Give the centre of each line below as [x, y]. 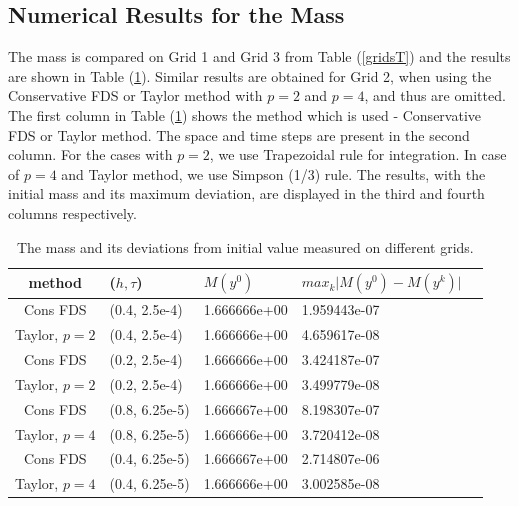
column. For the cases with [90, 154]
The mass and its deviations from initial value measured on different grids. [245, 246]
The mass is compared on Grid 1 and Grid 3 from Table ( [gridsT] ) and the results [259, 56]
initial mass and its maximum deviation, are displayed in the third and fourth [246, 193]
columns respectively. [72, 212]
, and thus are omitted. [435, 95]
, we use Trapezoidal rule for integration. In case [358, 154]
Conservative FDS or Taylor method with [135, 95]
